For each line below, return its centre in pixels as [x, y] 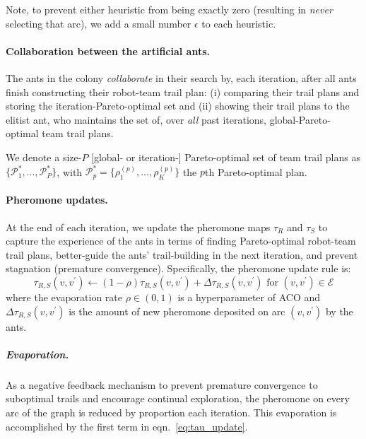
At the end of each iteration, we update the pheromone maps [138, 227]
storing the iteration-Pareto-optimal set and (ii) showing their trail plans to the [178, 106]
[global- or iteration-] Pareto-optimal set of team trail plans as [226, 157]
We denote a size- [44, 157]
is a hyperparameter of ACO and [249, 297]
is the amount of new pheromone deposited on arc [177, 311]
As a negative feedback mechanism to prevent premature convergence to [162, 384]
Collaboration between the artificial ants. [108, 51]
